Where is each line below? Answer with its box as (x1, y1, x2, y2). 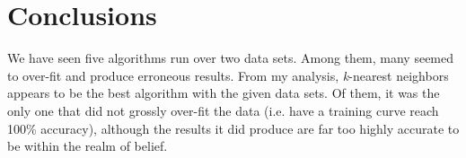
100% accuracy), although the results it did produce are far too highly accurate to (7, 118, 460, 137)
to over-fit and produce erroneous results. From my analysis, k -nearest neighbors (7, 66, 449, 84)
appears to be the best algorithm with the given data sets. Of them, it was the (7, 83, 440, 102)
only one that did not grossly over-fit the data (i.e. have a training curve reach (7, 101, 439, 119)
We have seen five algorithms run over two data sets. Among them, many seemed (7, 48, 454, 67)
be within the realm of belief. (7, 136, 168, 155)
